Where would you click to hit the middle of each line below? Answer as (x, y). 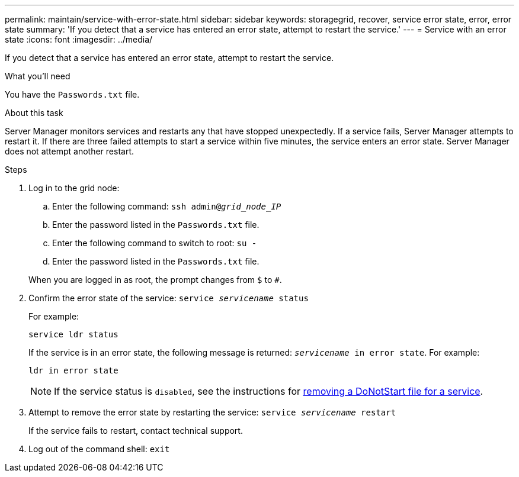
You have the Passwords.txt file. (72, 94)
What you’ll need (38, 76)
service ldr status (73, 334)
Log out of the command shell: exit (99, 449)
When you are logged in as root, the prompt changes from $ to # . (155, 280)
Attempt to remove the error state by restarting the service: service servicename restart (212, 412)
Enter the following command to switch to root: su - (155, 243)
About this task (34, 113)
